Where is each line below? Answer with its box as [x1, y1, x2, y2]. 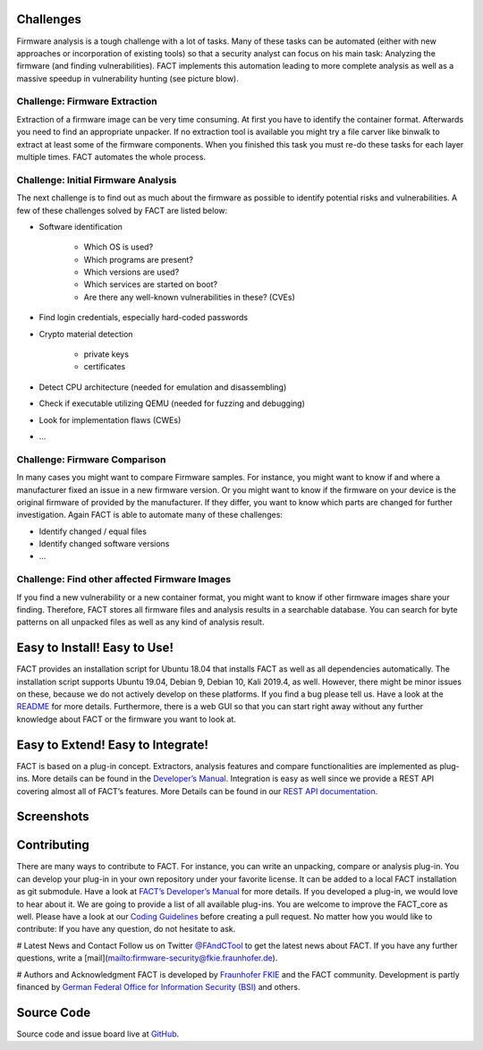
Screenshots [16, 809, 89, 825]
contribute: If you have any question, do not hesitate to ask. [16, 924, 236, 935]
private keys [83, 349, 130, 360]
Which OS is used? [83, 241, 154, 252]
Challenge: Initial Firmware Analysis [16, 174, 177, 186]
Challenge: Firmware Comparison [16, 453, 166, 465]
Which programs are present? [83, 254, 194, 265]
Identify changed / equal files [38, 526, 148, 537]
